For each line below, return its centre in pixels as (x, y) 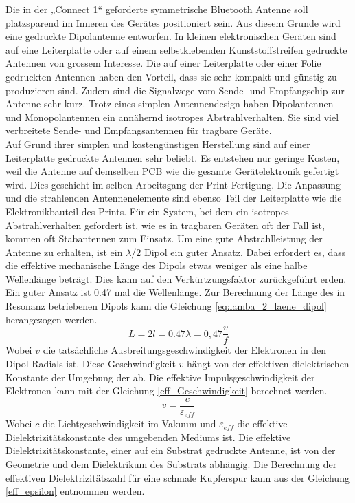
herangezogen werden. (51, 319)
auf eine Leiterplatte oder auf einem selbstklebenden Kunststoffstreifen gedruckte (176, 49)
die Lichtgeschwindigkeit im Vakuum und (129, 424)
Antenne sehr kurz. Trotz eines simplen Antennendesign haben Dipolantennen (170, 104)
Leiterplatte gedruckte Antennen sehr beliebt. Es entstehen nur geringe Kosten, (173, 157)
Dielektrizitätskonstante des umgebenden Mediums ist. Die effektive (148, 437)
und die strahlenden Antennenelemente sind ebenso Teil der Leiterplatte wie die (174, 198)
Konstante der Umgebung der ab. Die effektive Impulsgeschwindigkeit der (160, 377)
